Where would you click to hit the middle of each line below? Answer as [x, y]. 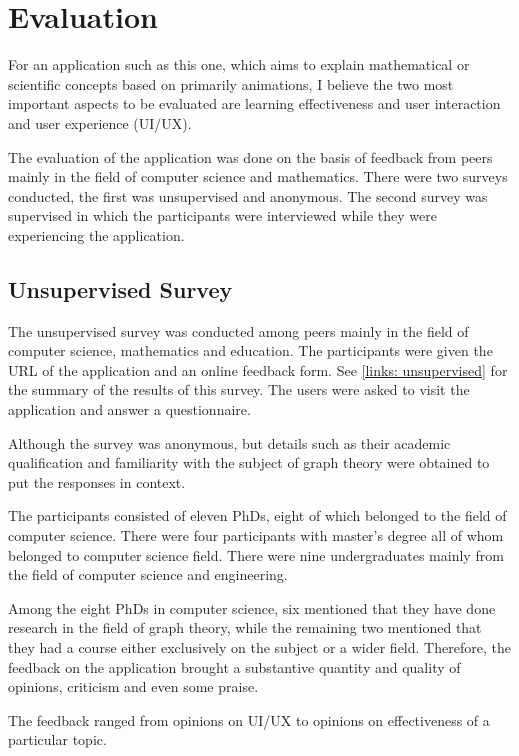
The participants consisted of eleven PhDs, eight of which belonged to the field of [257, 515]
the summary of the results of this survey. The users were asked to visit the [239, 389]
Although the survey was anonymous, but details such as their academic [229, 442]
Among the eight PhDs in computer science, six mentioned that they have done [252, 607]
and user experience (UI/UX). [100, 122]
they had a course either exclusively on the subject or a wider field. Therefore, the [259, 646]
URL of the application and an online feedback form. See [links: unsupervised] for [258, 369]
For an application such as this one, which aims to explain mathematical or [239, 64]
